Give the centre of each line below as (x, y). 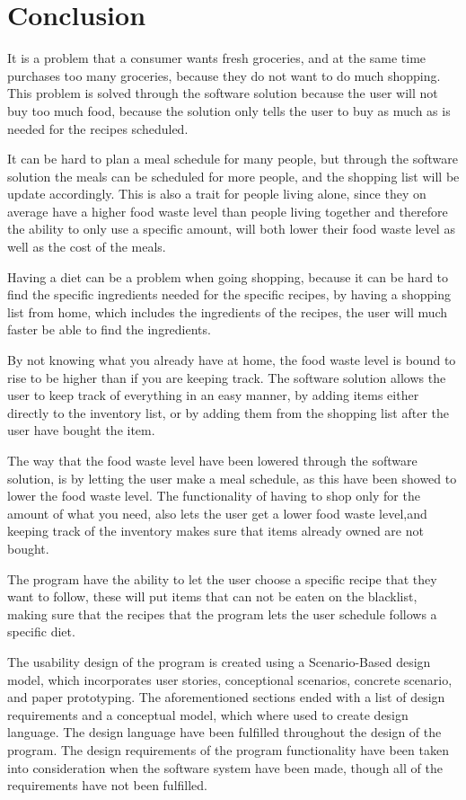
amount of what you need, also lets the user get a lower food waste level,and (217, 513)
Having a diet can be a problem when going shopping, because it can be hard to (228, 276)
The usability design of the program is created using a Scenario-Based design (219, 661)
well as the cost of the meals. (87, 247)
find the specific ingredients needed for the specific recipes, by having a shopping (229, 294)
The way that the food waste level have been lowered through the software (212, 460)
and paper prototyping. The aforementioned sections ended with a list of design (226, 697)
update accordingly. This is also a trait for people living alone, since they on (217, 194)
